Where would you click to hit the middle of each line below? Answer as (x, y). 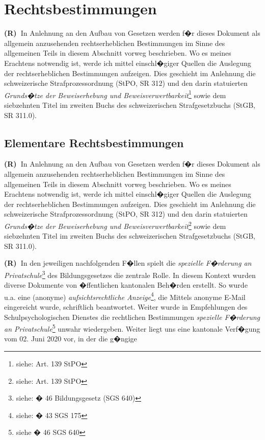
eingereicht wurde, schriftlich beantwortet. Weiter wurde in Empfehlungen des (126, 307)
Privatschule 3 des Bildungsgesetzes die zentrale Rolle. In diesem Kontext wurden (130, 274)
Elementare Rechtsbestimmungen (94, 142)
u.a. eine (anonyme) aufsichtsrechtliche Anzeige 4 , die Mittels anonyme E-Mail (125, 296)
